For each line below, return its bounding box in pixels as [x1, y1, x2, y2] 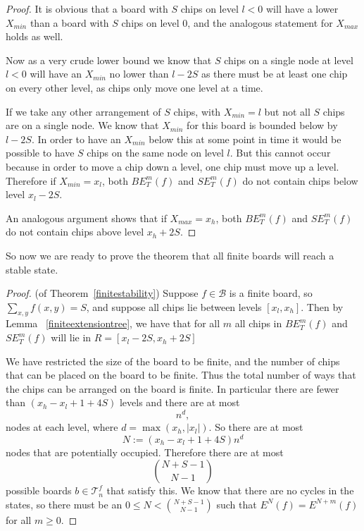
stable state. [6, 262, 58, 276]
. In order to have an [31, 131, 121, 146]
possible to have [6, 145, 75, 160]
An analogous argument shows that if [6, 210, 167, 225]
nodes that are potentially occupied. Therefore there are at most [6, 444, 284, 459]
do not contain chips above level [6, 224, 144, 239]
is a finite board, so [229, 286, 313, 300]
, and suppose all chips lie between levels [86, 299, 262, 314]
